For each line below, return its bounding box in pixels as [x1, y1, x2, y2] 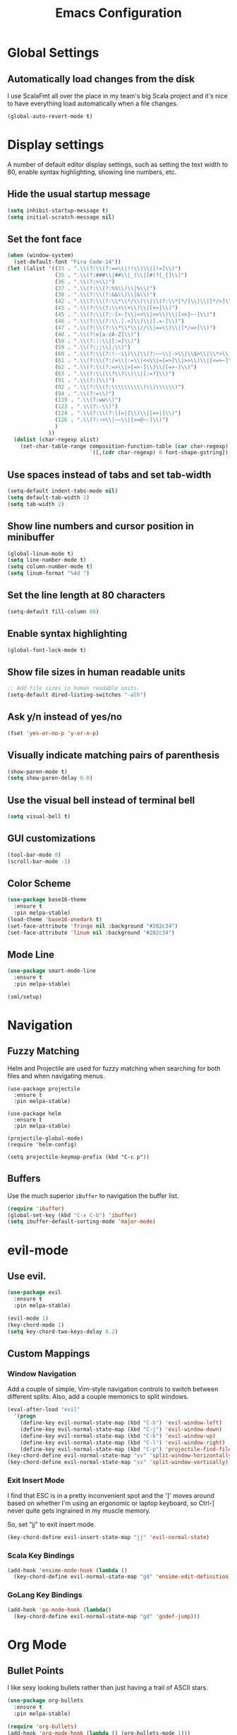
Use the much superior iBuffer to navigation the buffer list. [7, 1191, 179, 1200]
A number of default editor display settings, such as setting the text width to [7, 160, 228, 168]
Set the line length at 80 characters [7, 589, 166, 601]
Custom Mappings [7, 1347, 90, 1359]
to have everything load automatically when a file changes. [7, 99, 178, 108]
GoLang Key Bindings [7, 1590, 83, 1600]
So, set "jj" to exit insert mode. [7, 1520, 96, 1529]
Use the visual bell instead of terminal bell [7, 794, 195, 806]
